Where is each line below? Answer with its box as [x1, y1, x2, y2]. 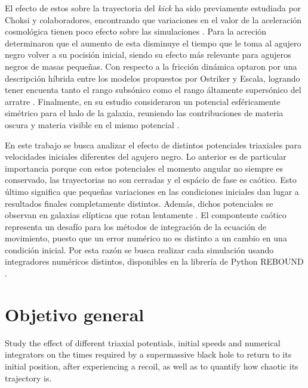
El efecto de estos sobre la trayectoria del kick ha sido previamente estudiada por [5, 2, 301, 14]
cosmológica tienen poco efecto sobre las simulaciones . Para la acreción [5, 25, 267, 38]
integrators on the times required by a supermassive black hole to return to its [5, 348, 292, 361]
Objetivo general [5, 302, 144, 326]
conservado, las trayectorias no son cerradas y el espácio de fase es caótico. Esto [5, 173, 297, 186]
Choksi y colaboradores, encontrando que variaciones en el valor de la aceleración [5, 13, 302, 26]
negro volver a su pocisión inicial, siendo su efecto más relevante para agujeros [5, 48, 291, 61]
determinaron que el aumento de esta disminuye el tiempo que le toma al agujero [5, 36, 301, 49]
